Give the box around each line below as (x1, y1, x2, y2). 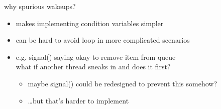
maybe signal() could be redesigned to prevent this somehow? (28, 78, 217, 88)
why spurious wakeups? (4, 1, 76, 11)
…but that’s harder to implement (28, 95, 129, 105)
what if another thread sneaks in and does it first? (16, 61, 171, 72)
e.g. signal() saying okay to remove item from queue (16, 51, 176, 62)
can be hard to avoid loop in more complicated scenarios (16, 35, 190, 45)
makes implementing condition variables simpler (16, 18, 164, 28)
